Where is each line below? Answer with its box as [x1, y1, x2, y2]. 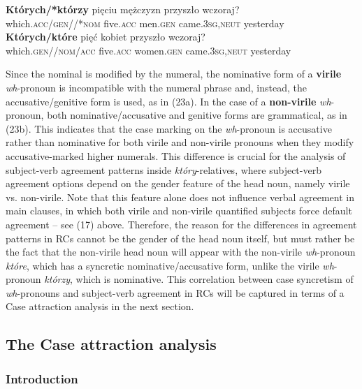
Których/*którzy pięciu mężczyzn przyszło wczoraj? [6, 2, 240, 16]
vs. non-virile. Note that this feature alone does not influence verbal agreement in [6, 189, 354, 204]
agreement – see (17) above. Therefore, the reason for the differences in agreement [6, 216, 357, 231]
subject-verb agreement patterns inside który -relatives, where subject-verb [6, 162, 321, 177]
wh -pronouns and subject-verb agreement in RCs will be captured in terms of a [6, 285, 345, 300]
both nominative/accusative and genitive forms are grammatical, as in [47, 108, 347, 122]
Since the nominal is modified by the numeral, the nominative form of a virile [6, 66, 342, 81]
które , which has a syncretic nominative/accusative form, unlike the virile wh [6, 258, 334, 272]
